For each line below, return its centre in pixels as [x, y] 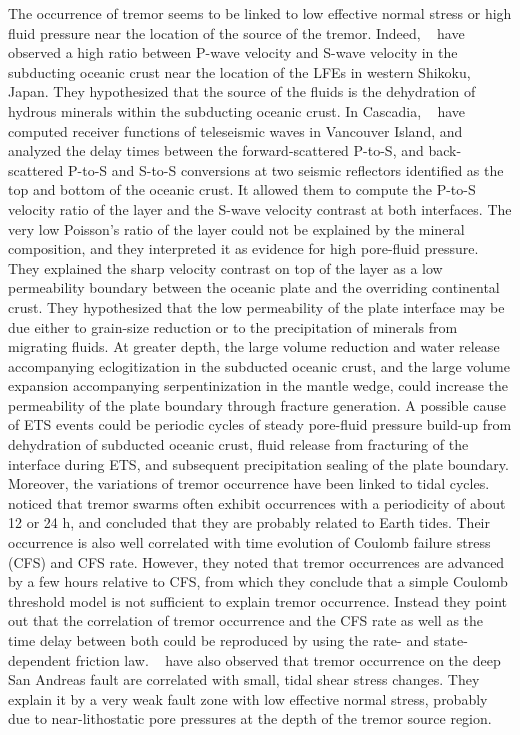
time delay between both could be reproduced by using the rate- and [218, 640]
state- [450, 640]
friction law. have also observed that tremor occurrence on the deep [288, 659]
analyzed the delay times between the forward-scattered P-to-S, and [216, 150]
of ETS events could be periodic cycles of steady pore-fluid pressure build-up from [260, 424]
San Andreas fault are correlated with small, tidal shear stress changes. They [244, 679]
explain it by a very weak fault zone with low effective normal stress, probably [248, 698]
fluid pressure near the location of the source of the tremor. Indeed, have [236, 32]
